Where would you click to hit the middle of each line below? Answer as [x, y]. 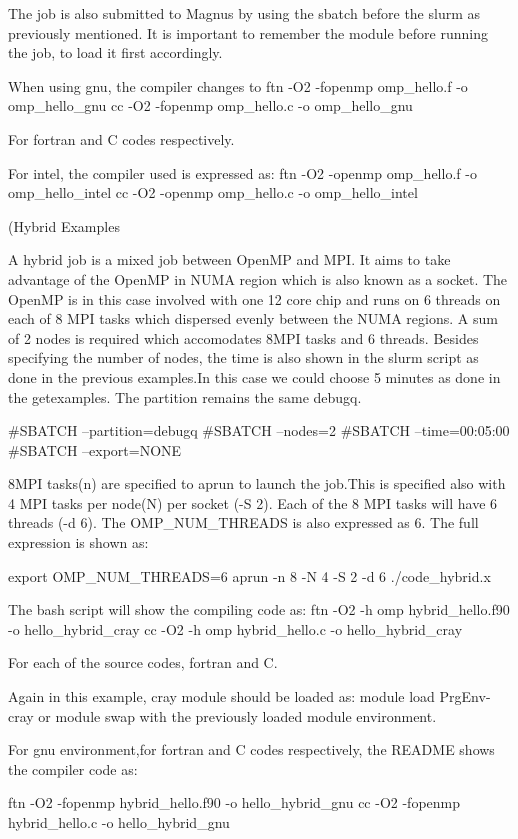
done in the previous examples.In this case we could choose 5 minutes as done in [254, 376]
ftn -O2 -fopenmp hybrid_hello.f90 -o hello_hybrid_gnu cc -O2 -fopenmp [234, 802]
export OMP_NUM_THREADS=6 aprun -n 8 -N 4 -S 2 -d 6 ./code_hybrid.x [249, 575]
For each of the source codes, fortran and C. [143, 662]
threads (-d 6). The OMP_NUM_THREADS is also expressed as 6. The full [243, 522]
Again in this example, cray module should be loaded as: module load [221, 696]
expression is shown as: [78, 542]
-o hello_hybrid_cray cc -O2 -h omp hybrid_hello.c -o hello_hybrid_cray [235, 628]
